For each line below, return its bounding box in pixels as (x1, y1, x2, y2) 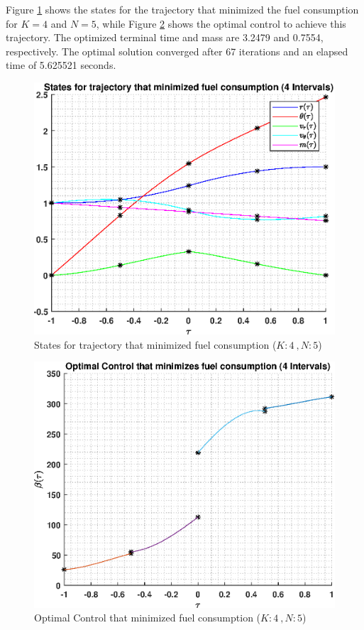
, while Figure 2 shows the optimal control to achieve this (96, 16, 346, 31)
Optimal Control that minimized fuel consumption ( (34, 610, 261, 625)
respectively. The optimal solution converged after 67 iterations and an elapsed (6, 43, 348, 58)
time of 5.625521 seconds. (6, 58, 116, 72)
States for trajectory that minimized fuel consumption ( (34, 337, 277, 352)
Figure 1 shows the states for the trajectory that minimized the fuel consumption (6, 2, 359, 16)
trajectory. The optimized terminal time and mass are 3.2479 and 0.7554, (6, 30, 324, 45)
